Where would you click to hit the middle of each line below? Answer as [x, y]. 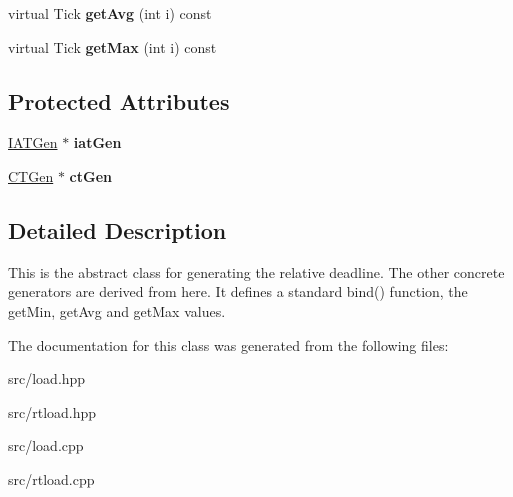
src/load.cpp [46, 445]
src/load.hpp [47, 378]
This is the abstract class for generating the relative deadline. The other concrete [256, 271]
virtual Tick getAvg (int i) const [110, 13]
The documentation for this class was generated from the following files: [228, 344]
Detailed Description [117, 229]
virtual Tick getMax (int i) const [112, 46]
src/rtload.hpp [52, 411]
